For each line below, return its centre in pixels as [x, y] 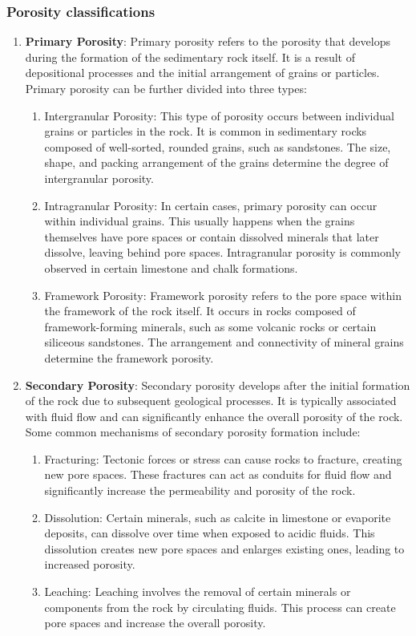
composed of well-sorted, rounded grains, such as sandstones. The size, [218, 146]
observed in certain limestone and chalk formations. [171, 267]
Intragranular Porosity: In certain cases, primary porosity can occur [211, 205]
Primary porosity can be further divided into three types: [166, 88]
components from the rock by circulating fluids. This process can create [220, 607]
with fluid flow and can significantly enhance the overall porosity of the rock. [214, 416]
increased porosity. [90, 564]
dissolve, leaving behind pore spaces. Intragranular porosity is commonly [222, 252]
